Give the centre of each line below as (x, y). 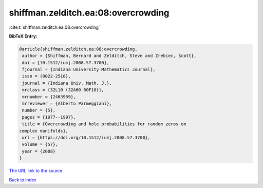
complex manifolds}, (44, 131)
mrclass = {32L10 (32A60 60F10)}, (63, 90)
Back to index (23, 180)
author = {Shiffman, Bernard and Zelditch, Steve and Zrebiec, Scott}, (109, 56)
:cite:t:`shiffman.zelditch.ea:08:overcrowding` (55, 27)
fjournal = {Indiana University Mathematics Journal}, (89, 70)
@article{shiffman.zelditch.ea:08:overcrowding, (78, 49)
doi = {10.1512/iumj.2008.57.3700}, (66, 63)
